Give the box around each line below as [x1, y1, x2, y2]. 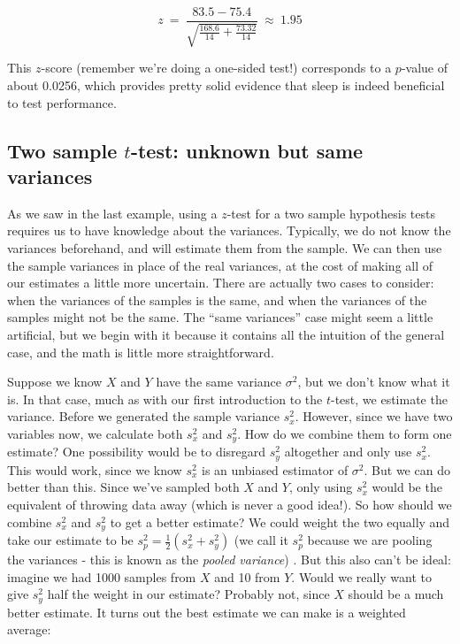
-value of [401, 58, 448, 77]
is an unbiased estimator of [202, 460, 349, 479]
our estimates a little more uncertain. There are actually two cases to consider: [7, 273, 434, 292]
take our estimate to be [7, 531, 134, 549]
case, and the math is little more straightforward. [7, 342, 274, 361]
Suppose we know [7, 372, 103, 391]
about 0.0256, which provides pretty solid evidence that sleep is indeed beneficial [7, 76, 445, 95]
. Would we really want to [291, 567, 433, 586]
